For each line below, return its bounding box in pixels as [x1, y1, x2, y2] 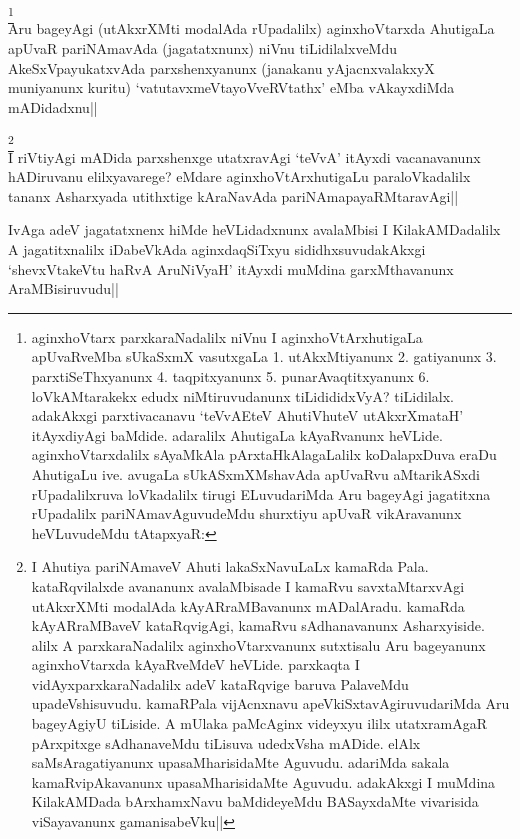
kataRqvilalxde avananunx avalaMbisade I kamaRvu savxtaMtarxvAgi [31, 575, 465, 596]
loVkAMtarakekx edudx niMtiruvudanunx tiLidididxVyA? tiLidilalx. [31, 385, 454, 406]
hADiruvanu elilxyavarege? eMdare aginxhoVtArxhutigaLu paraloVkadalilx [8, 166, 471, 187]
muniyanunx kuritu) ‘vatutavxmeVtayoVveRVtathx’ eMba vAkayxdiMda [8, 77, 455, 98]
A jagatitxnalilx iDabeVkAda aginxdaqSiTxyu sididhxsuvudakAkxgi [8, 239, 426, 259]
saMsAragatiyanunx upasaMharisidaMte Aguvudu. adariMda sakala [31, 752, 450, 773]
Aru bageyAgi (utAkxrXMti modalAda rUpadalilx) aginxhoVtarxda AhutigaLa [8, 18, 495, 39]
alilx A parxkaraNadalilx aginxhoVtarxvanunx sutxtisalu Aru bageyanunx [31, 634, 486, 655]
